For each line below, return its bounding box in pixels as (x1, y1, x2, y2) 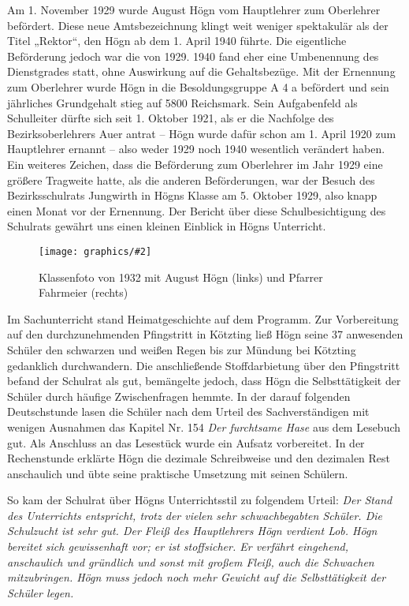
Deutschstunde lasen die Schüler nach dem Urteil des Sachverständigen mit (7, 403, 370, 420)
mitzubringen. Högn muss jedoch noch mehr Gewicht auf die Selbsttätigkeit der (7, 569, 386, 585)
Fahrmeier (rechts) (39, 284, 128, 301)
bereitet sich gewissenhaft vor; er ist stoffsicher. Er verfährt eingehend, (7, 538, 348, 555)
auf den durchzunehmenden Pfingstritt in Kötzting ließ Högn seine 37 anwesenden (7, 326, 403, 342)
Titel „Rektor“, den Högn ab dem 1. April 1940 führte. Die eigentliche (7, 32, 347, 49)
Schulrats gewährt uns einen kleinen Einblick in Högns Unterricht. (7, 218, 326, 234)
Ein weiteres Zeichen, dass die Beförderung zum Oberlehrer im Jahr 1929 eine (7, 155, 383, 172)
